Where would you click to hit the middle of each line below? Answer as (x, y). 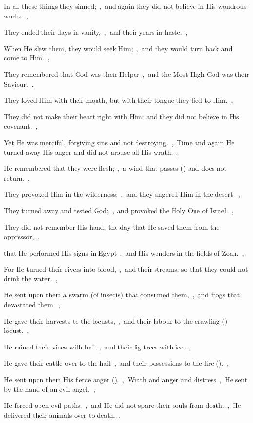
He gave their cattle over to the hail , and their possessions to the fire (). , (116, 363)
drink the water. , (31, 278)
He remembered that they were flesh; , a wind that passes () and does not (116, 168)
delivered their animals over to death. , (63, 414)
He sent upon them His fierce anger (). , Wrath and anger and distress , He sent (126, 379)
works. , (16, 15)
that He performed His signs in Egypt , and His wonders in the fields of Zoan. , (124, 252)
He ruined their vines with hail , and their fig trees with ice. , (97, 346)
